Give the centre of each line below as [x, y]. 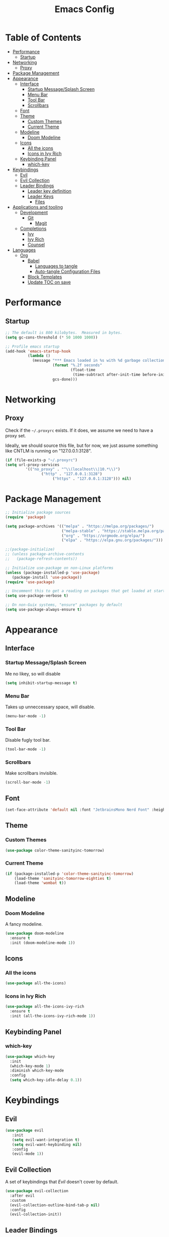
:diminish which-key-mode [37, 1071]
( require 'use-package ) [30, 582]
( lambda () [39, 356]
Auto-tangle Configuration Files [68, 271]
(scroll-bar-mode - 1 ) [28, 782]
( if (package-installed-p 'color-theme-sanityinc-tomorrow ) [70, 874]
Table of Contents [43, 38]
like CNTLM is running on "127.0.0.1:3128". [49, 451]
